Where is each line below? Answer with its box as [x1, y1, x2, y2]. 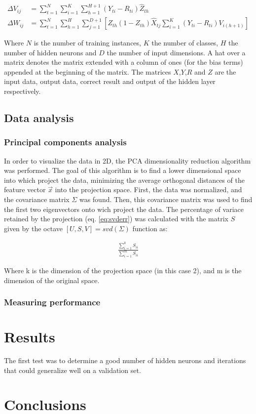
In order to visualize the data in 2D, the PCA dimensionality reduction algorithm [4, 155, 251, 166]
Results [4, 327, 55, 347]
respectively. [4, 86, 41, 96]
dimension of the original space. [4, 275, 100, 285]
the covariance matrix [4, 194, 70, 205]
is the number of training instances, [34, 38, 141, 48]
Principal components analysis [4, 136, 127, 148]
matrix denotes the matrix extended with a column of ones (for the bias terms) [4, 57, 243, 67]
